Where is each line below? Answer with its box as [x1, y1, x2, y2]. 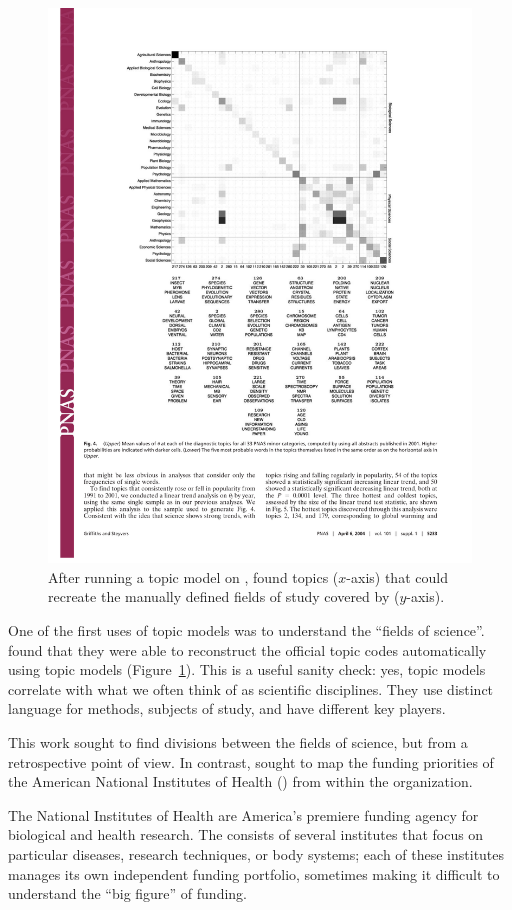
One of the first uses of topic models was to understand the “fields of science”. [8, 619, 485, 640]
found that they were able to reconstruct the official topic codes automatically [8, 639, 487, 660]
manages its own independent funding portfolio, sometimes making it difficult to [8, 863, 500, 884]
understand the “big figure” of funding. [8, 883, 247, 904]
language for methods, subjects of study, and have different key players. [8, 698, 446, 719]
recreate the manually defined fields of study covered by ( [48, 586, 400, 607]
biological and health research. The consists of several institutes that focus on [8, 824, 484, 845]
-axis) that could [346, 566, 448, 587]
